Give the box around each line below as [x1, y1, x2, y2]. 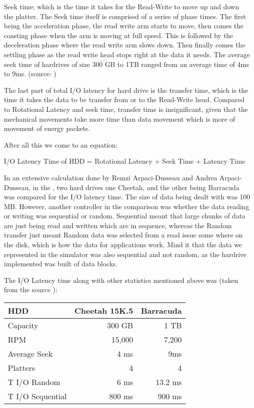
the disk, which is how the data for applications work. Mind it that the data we [4, 239, 242, 250]
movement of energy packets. [4, 123, 90, 133]
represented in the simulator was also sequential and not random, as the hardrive [4, 249, 247, 259]
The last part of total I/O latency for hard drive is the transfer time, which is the [4, 85, 248, 95]
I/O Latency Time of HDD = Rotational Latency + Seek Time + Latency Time [4, 156, 245, 166]
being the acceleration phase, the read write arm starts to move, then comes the [4, 21, 244, 31]
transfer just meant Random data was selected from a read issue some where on [4, 230, 243, 240]
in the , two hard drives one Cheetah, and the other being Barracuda [33, 182, 239, 192]
